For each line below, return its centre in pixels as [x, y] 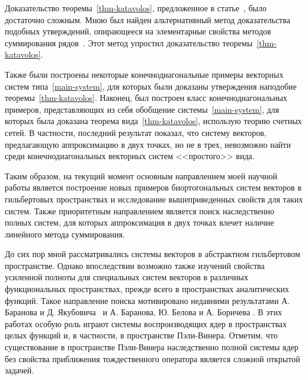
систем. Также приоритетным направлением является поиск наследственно [140, 210]
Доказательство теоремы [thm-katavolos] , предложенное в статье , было [136, 8]
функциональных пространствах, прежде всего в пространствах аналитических [147, 289]
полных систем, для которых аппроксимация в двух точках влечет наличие [139, 222]
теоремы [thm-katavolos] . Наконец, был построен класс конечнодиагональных [146, 98]
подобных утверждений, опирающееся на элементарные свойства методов [138, 31]
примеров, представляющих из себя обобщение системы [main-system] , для [142, 109]
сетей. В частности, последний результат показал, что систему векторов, [136, 132]
